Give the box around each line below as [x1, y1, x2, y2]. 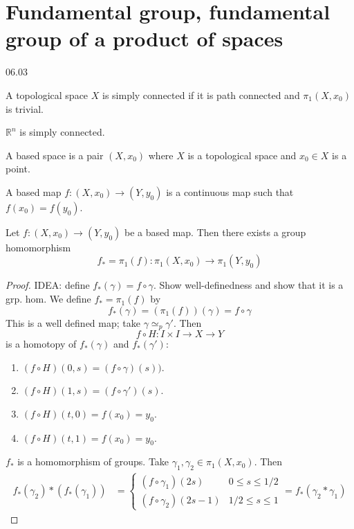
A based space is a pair [6, 147, 104, 162]
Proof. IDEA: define [6, 278, 90, 292]
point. [6, 161, 30, 176]
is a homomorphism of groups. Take [17, 454, 169, 469]
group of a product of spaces [6, 24, 283, 53]
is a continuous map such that [166, 184, 294, 199]
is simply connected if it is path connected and [102, 87, 300, 102]
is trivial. [6, 101, 44, 116]
